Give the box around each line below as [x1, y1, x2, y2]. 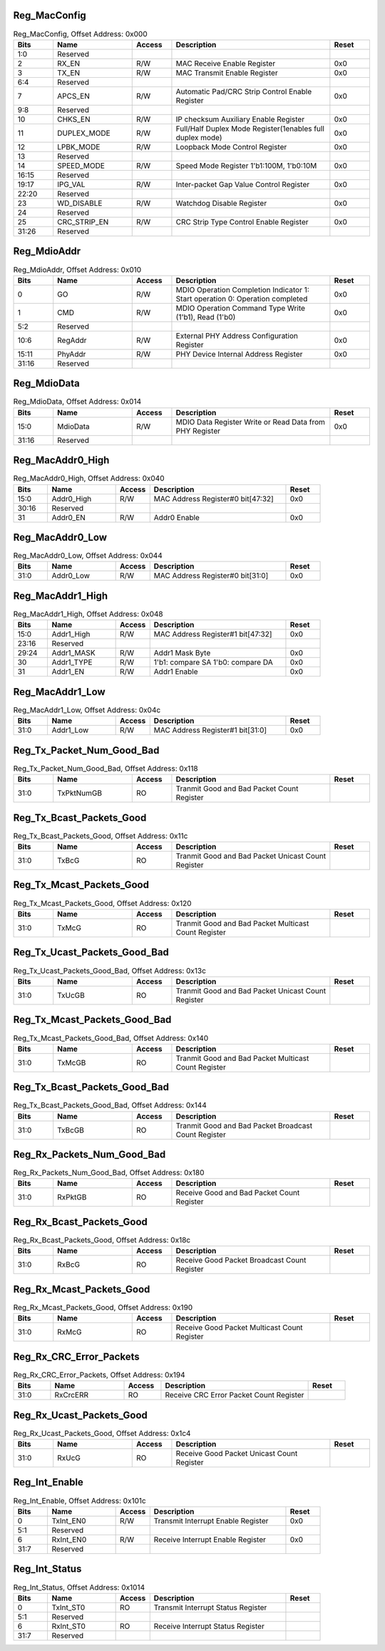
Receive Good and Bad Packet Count [175, 1188, 300, 1198]
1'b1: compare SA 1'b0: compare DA [153, 657, 274, 667]
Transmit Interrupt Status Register [153, 1602, 267, 1612]
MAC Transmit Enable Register [175, 68, 278, 78]
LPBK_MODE [57, 141, 101, 151]
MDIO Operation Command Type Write [175, 303, 306, 313]
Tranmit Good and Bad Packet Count [175, 784, 299, 794]
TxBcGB [57, 1125, 85, 1135]
